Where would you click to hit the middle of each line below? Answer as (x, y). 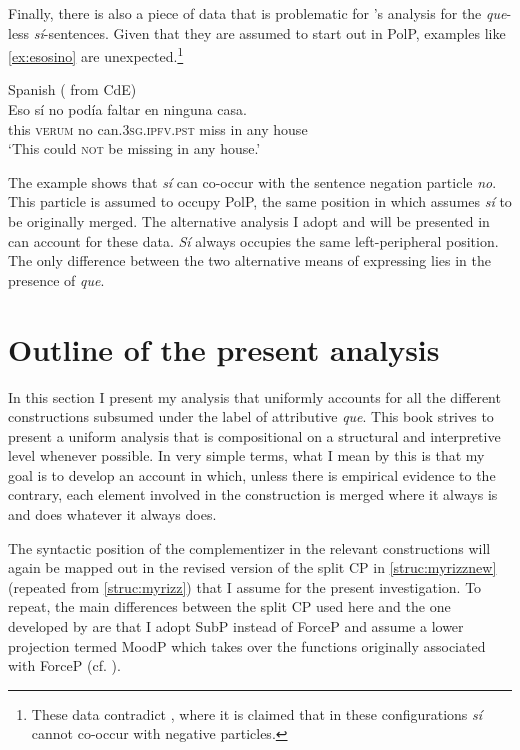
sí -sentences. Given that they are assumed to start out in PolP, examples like (269, 32)
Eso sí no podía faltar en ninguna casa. (127, 109)
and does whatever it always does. (112, 514)
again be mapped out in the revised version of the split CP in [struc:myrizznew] (252, 567)
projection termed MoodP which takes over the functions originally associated (247, 645)
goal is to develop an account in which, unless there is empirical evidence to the (252, 474)
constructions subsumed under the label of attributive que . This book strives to (251, 416)
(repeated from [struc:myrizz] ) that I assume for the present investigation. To (245, 586)
